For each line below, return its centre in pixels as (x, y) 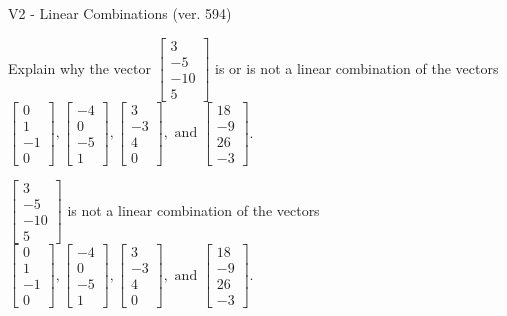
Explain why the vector (79, 67)
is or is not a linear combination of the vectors (357, 67)
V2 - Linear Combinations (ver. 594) (120, 13)
